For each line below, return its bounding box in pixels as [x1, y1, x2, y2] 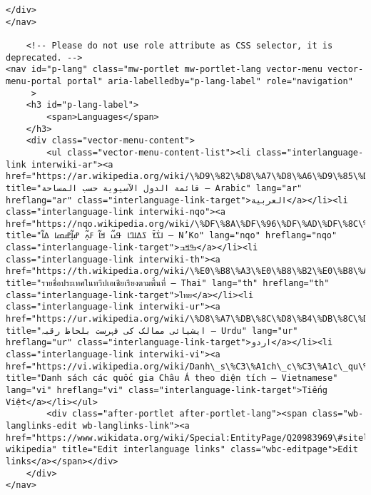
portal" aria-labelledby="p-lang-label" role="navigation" [66, 76, 353, 86]
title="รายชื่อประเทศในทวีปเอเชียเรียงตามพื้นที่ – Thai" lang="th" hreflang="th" [6, 278, 330, 289]
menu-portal [6, 76, 62, 86]
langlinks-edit [6, 420, 78, 431]
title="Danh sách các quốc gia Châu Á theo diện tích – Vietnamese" [6, 373, 338, 384]
